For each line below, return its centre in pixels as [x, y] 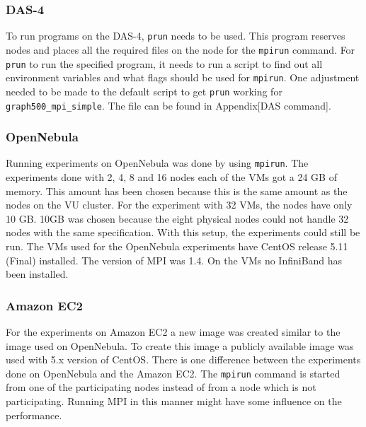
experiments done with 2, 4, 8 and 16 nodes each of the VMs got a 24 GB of [171, 177]
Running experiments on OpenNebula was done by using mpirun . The [157, 163]
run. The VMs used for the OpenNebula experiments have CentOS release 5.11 [177, 246]
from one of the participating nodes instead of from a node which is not [161, 387]
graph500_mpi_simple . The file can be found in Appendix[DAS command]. [168, 105]
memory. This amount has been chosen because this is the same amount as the [177, 191]
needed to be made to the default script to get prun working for [144, 91]
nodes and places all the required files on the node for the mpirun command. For [181, 49]
